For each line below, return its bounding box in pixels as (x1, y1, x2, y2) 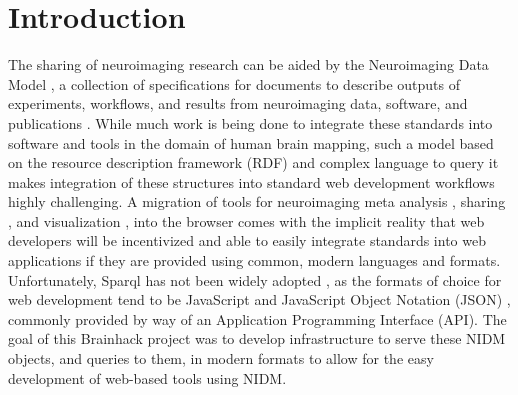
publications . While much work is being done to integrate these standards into (8, 112, 493, 133)
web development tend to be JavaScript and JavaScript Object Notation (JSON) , (8, 289, 511, 310)
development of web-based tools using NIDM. (8, 367, 287, 388)
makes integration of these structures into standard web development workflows (8, 171, 495, 192)
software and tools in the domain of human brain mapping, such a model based (8, 132, 494, 153)
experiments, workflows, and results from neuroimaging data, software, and (8, 93, 468, 114)
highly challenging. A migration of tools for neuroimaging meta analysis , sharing (8, 191, 506, 212)
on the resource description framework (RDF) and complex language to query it (8, 152, 499, 173)
